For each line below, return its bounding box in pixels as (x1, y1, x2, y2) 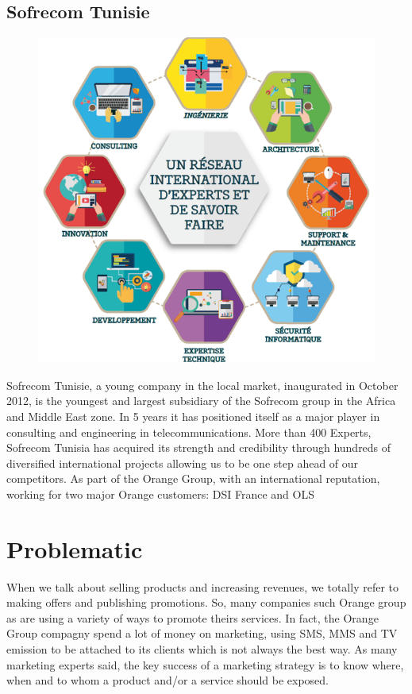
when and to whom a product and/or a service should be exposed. (6, 672, 329, 688)
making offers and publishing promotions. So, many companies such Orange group (6, 594, 406, 611)
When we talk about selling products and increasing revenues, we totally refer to (6, 578, 399, 595)
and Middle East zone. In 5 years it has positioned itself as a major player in (6, 407, 380, 424)
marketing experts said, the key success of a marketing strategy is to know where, (6, 656, 404, 673)
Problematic (6, 532, 143, 565)
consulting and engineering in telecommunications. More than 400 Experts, (6, 423, 372, 440)
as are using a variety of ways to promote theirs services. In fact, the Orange (6, 609, 379, 626)
